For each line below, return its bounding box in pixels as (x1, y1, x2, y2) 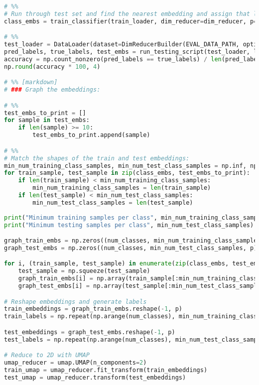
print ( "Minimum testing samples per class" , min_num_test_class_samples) (4, 221, 254, 229)
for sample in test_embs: (4, 117, 90, 124)
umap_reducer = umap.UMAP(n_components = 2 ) (4, 359, 147, 367)
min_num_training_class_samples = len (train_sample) (32, 184, 211, 192)
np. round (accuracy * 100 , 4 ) (4, 63, 101, 70)
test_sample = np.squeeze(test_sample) (18, 267, 150, 275)
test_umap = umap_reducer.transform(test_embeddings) (4, 374, 186, 381)
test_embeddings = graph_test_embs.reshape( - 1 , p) (4, 328, 175, 336)
